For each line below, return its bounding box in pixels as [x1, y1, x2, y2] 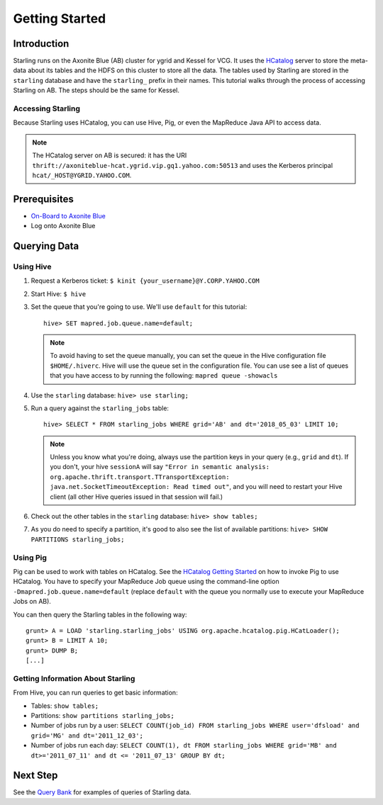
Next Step [13, 770, 58, 782]
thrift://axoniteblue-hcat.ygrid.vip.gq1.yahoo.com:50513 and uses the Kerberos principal [32, 161, 333, 169]
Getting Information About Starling [13, 673, 135, 683]
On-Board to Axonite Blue [30, 211, 106, 220]
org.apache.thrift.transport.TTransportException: [50, 473, 230, 481]
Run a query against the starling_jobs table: [30, 404, 170, 412]
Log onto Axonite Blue [30, 222, 96, 230]
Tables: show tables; [30, 702, 99, 710]
